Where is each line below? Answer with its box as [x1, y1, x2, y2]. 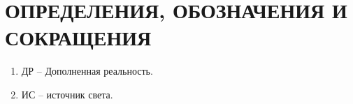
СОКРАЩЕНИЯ [5, 23, 152, 52]
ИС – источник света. [21, 87, 113, 101]
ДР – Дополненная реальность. [21, 64, 153, 78]
